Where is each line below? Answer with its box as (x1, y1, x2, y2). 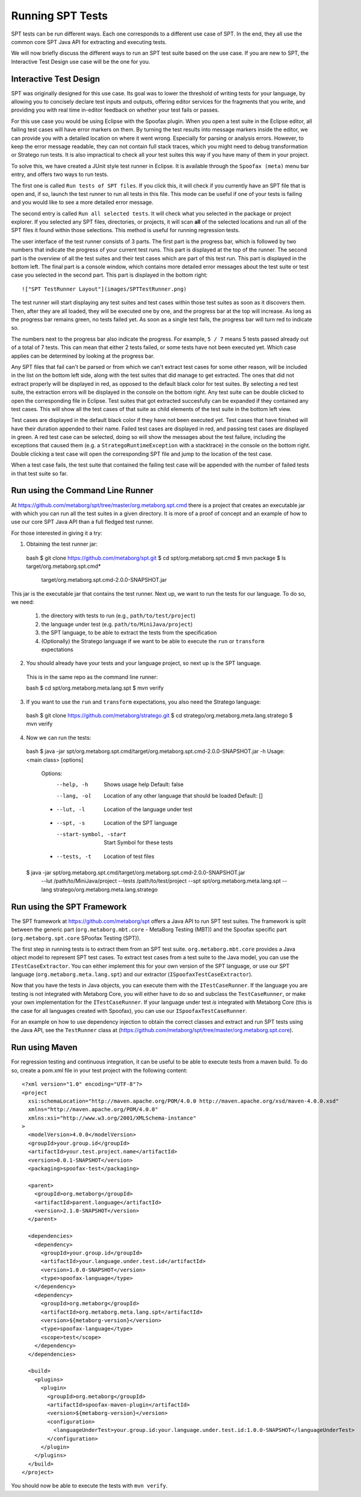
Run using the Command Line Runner (11, 485, 153, 496)
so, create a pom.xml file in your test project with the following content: (11, 1067, 188, 1074)
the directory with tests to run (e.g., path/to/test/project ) (41, 612, 196, 619)
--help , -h (56, 781, 88, 788)
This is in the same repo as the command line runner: (26, 673, 158, 681)
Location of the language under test (103, 805, 193, 813)
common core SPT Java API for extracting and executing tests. (11, 38, 167, 45)
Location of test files (103, 853, 155, 860)
